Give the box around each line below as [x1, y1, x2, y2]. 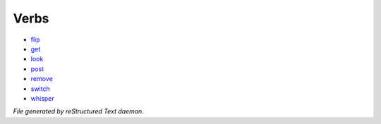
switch [30, 85, 50, 93]
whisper [30, 94, 54, 102]
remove [30, 75, 53, 83]
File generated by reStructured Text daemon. [13, 107, 144, 116]
